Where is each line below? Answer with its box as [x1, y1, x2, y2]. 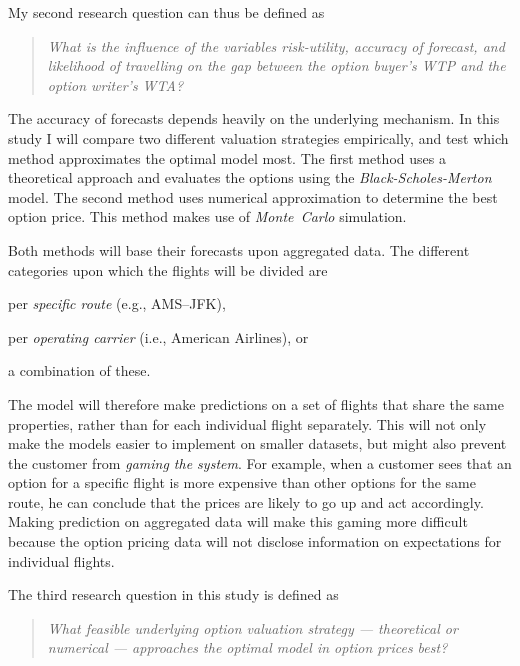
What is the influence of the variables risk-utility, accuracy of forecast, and [47, 35, 505, 56]
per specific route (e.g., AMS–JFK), [8, 293, 226, 314]
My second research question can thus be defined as [8, 2, 325, 22]
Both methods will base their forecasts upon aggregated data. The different [8, 239, 470, 260]
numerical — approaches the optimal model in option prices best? [47, 637, 448, 658]
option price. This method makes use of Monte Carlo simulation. [8, 206, 407, 227]
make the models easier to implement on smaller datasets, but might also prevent [8, 433, 507, 454]
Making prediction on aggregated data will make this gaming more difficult [8, 511, 468, 532]
